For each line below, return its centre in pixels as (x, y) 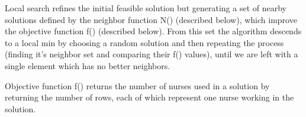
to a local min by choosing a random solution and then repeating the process (144, 42)
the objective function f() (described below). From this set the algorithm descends (153, 31)
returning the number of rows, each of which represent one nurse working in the (149, 97)
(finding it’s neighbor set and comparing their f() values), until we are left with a (152, 54)
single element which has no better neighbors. (88, 65)
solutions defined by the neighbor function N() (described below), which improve (151, 19)
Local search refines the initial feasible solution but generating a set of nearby (146, 8)
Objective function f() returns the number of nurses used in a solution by (137, 85)
